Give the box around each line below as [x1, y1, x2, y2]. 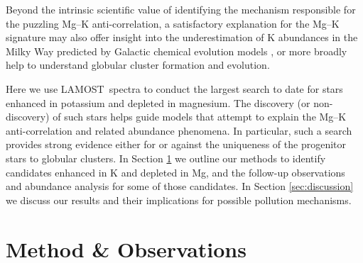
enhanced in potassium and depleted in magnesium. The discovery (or [6, 95, 310, 110]
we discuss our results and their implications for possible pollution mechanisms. [6, 192, 352, 207]
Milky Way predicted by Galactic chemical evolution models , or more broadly [6, 43, 347, 58]
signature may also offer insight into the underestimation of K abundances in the [6, 30, 358, 45]
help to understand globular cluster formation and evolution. [6, 57, 270, 72]
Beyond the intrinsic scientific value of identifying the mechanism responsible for [6, 2, 356, 16]
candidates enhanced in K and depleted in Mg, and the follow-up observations [6, 164, 345, 179]
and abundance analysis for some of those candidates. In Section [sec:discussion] [6, 179, 354, 194]
